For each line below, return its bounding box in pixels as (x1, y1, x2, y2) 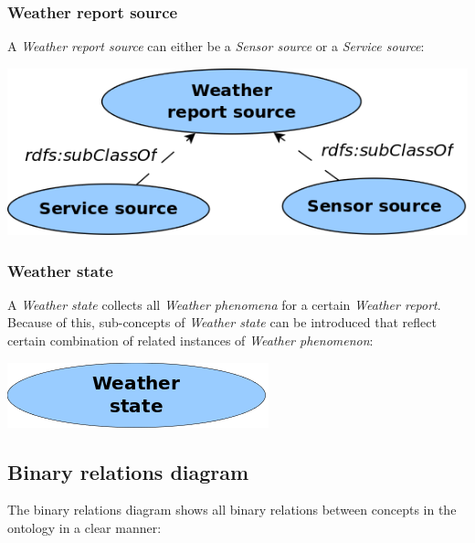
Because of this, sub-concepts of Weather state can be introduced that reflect (7, 313, 437, 332)
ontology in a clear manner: (7, 518, 162, 538)
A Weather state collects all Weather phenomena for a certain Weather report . (7, 294, 441, 314)
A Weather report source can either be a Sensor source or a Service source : (7, 37, 425, 56)
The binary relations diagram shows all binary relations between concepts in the (7, 500, 457, 519)
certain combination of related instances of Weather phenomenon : (7, 331, 374, 350)
